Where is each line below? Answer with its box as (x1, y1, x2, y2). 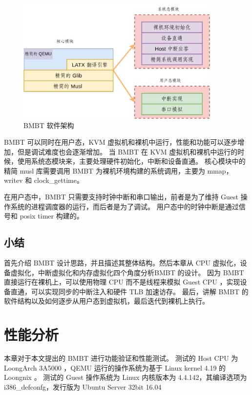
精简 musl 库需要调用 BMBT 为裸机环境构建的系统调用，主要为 (4, 165, 205, 176)
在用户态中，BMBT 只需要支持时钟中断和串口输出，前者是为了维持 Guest (4, 191, 239, 201)
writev (4, 175, 23, 185)
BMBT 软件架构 (23, 120, 74, 131)
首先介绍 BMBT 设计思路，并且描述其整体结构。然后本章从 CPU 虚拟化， (4, 257, 240, 267)
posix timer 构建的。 (20, 211, 84, 221)
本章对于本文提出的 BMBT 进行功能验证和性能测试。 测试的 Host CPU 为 (4, 353, 238, 363)
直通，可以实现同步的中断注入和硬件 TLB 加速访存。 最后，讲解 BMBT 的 (10, 286, 249, 296)
